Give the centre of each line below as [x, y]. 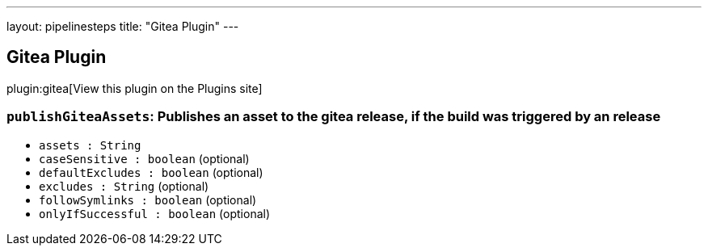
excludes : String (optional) [124, 186]
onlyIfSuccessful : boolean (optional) [155, 213]
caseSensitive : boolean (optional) [144, 158]
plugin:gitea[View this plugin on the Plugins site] [135, 88]
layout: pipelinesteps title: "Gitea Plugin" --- [123, 26]
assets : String [90, 145]
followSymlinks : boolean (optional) [148, 199]
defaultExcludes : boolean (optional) [151, 172]
